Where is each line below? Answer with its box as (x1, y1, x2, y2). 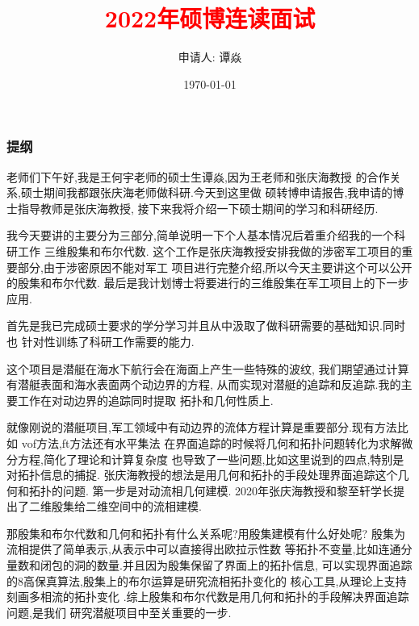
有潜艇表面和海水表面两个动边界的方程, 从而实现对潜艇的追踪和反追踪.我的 (6, 376, 401, 393)
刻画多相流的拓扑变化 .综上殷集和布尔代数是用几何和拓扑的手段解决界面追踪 (6, 588, 409, 605)
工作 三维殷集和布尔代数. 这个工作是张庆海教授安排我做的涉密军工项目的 (17, 242, 402, 259)
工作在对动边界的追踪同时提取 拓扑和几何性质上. (17, 391, 274, 408)
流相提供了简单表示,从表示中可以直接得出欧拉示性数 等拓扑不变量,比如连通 (6, 540, 401, 557)
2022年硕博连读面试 (104, 2, 316, 35)
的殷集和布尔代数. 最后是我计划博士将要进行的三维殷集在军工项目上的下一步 (6, 274, 409, 291)
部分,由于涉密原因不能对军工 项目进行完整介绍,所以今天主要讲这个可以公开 (17, 258, 413, 275)
